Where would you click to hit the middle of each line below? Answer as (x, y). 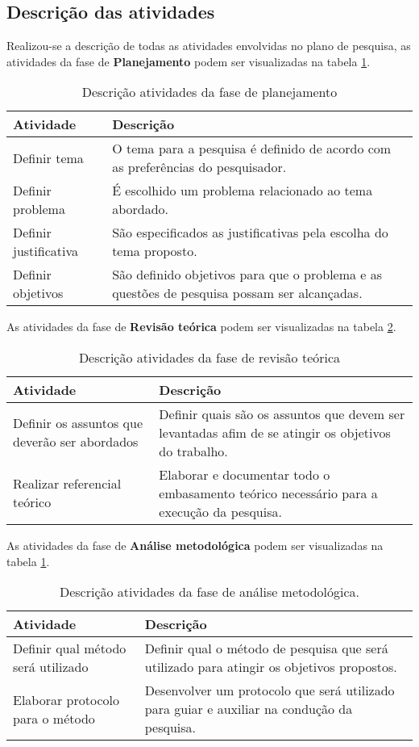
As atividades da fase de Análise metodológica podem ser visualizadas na (195, 545)
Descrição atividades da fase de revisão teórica (209, 357)
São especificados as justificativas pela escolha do (250, 233)
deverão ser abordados (76, 442)
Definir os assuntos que (78, 423)
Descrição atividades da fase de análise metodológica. (209, 592)
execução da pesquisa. (220, 511)
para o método (54, 718)
